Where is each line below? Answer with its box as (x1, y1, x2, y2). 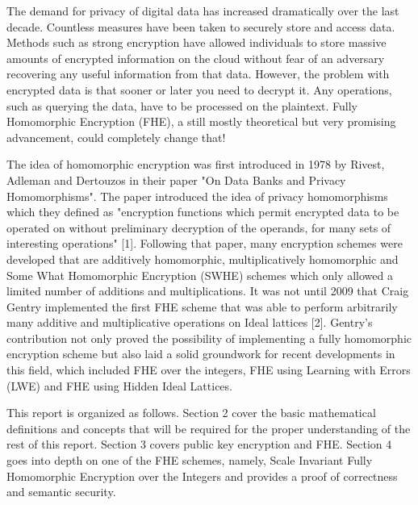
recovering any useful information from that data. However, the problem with (6, 65, 390, 82)
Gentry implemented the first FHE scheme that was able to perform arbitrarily (6, 298, 398, 315)
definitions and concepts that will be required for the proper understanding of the (6, 419, 411, 436)
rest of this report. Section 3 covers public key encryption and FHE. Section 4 (6, 436, 392, 453)
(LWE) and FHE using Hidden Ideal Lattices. (6, 377, 232, 394)
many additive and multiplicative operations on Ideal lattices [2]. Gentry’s (6, 314, 373, 331)
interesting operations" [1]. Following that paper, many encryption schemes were (6, 235, 403, 252)
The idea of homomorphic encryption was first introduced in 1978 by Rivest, (6, 156, 385, 173)
